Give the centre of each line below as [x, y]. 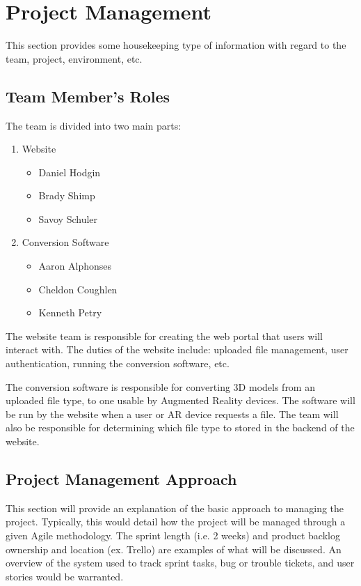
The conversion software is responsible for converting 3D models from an [160, 386]
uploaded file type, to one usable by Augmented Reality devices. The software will [180, 400]
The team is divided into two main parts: [94, 125]
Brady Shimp [67, 195]
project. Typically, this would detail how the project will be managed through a [176, 522]
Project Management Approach [121, 479]
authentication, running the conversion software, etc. [118, 363]
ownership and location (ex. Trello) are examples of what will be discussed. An [174, 549]
